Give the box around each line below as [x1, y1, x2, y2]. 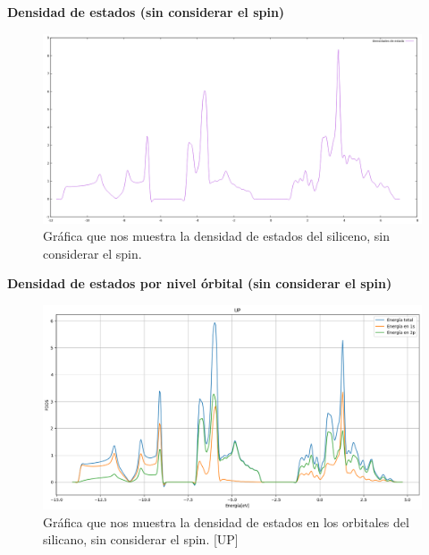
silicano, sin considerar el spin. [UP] [43, 530, 239, 549]
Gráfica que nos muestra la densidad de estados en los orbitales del [43, 512, 409, 531]
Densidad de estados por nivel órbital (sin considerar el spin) [7, 274, 392, 293]
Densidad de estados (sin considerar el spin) [7, 3, 285, 21]
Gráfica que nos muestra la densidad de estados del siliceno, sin [43, 226, 391, 245]
